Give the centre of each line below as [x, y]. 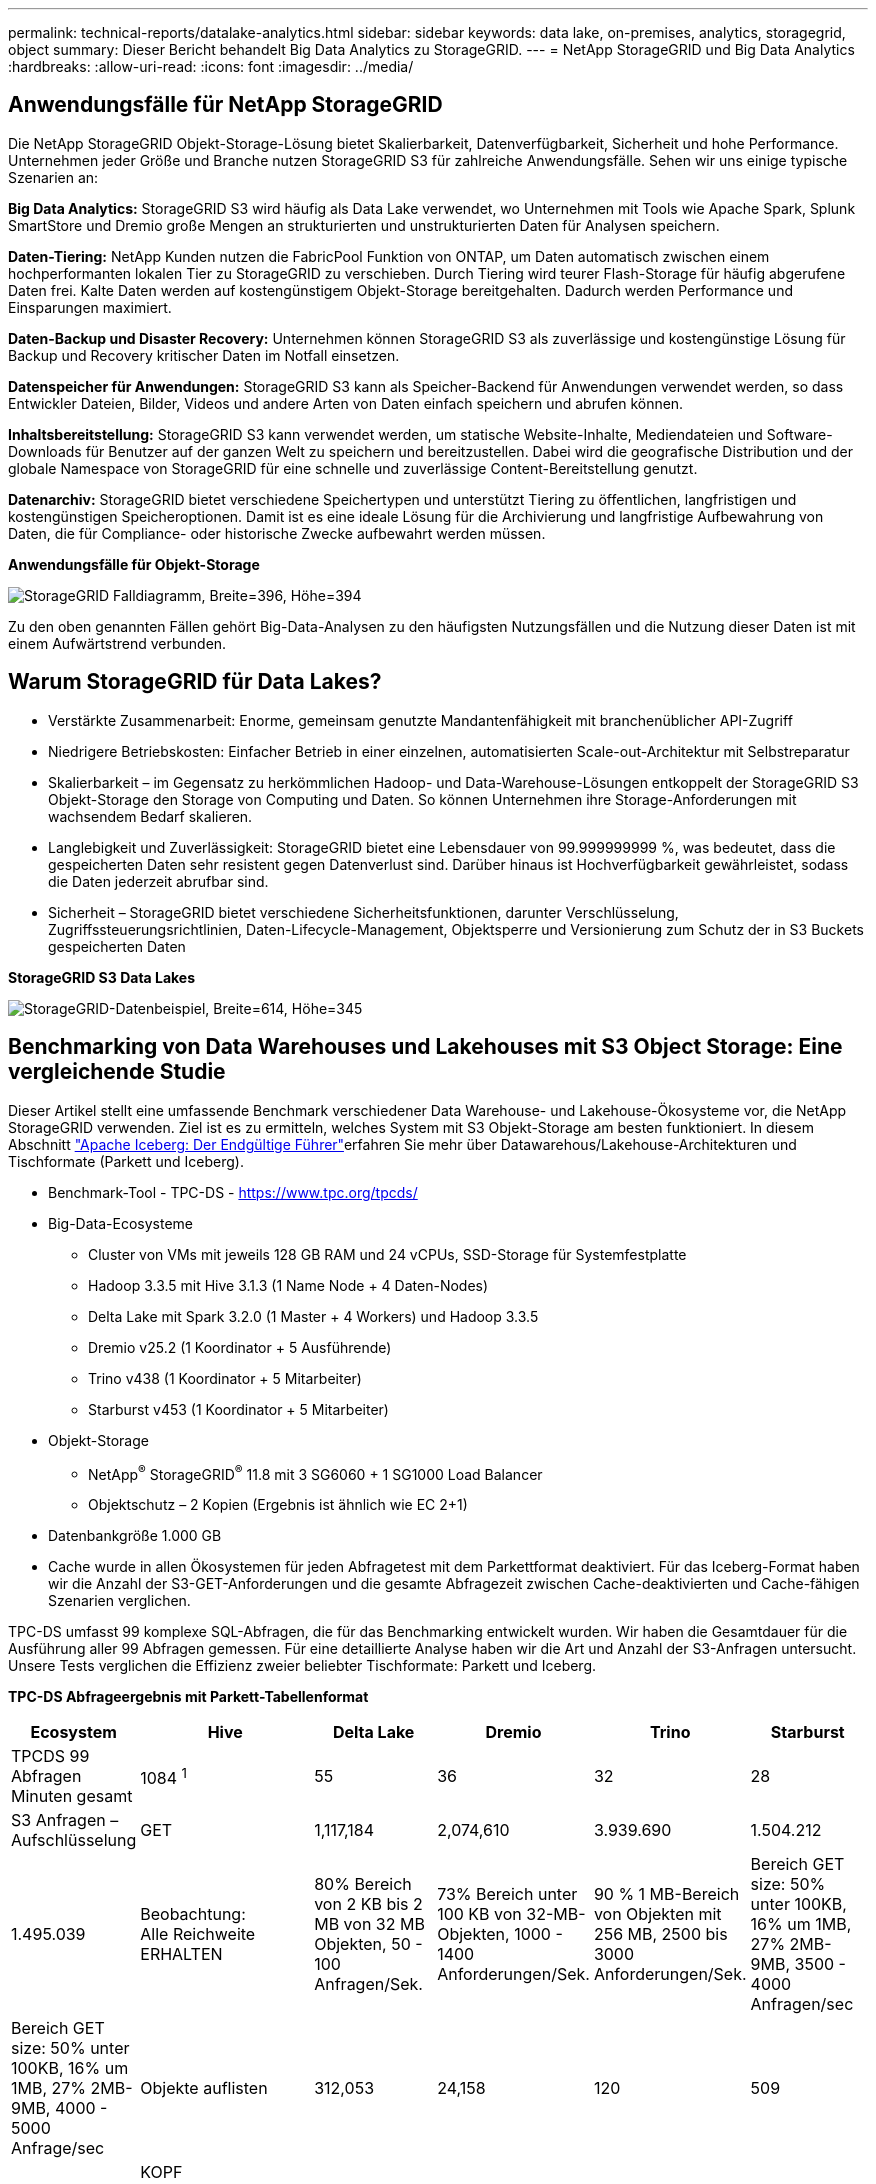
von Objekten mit [657, 1914]
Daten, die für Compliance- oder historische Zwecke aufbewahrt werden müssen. [277, 533]
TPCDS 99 [50, 1756]
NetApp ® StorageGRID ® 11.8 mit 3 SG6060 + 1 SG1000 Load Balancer [315, 1472]
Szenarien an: [53, 177]
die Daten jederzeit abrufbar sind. [158, 881]
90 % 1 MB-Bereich [666, 1894]
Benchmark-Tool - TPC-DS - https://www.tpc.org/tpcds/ [233, 1192]
